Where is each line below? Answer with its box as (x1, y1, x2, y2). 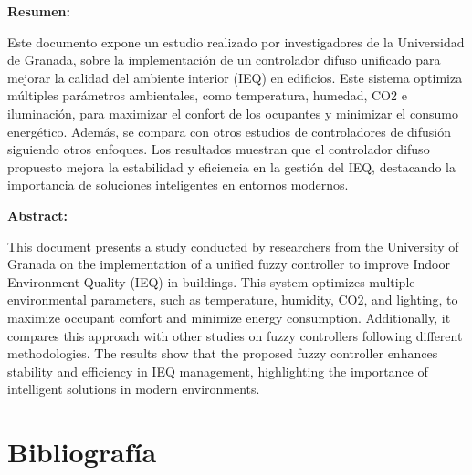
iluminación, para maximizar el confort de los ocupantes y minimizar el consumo (7, 103, 458, 122)
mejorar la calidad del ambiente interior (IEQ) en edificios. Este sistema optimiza (7, 67, 463, 87)
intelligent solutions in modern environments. (7, 379, 260, 398)
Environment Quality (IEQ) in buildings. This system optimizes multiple (7, 272, 415, 291)
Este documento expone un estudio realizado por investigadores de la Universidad (7, 32, 465, 51)
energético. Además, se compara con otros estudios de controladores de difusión (7, 121, 452, 140)
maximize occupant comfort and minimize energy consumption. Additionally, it (7, 307, 451, 326)
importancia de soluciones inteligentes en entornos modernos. (7, 175, 349, 194)
